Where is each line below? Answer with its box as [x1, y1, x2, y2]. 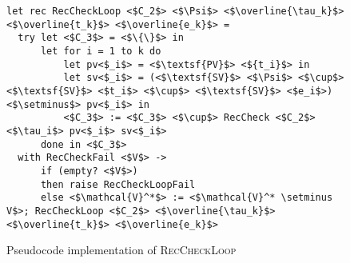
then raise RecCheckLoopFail [40, 178, 196, 190]
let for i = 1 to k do [40, 45, 161, 57]
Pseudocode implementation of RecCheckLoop [6, 241, 237, 258]
